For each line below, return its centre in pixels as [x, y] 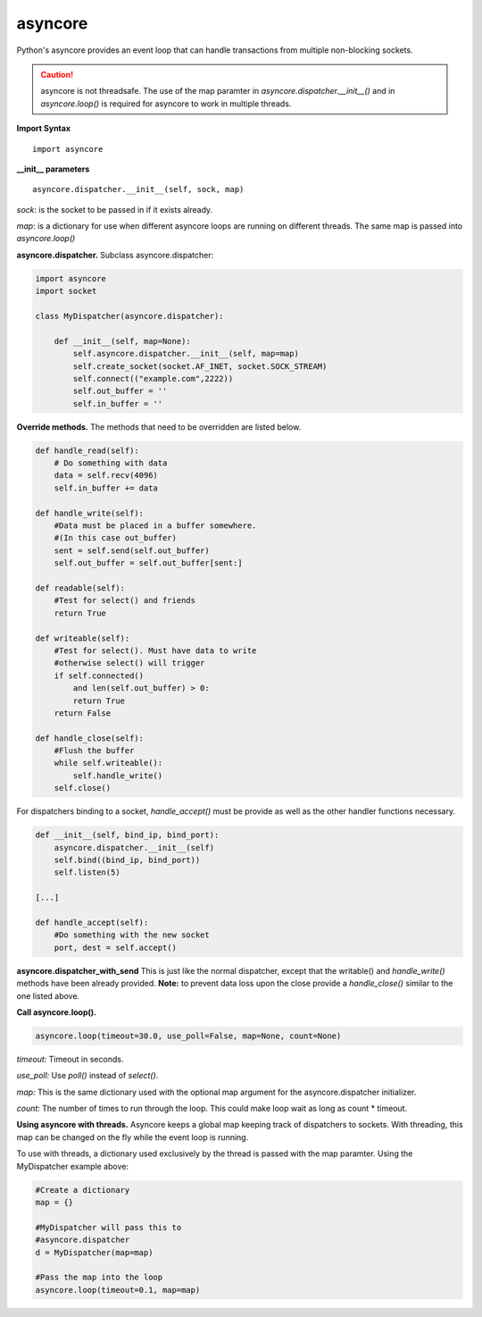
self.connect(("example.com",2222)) [153, 378]
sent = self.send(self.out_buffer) [132, 550]
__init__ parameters [53, 169]
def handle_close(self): [90, 738]
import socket [66, 291]
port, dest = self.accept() [116, 948]
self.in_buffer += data [106, 488]
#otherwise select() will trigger [129, 663]
